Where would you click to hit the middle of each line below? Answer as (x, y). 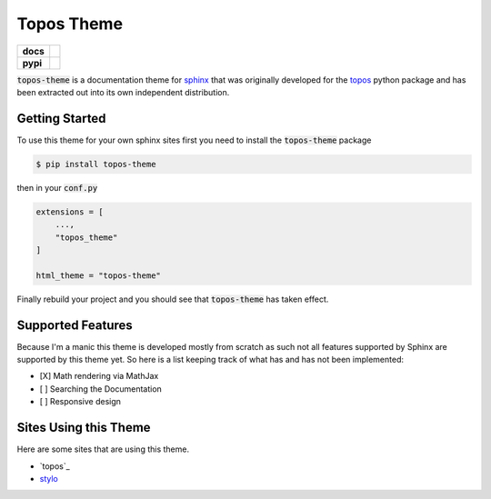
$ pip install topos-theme (96, 164)
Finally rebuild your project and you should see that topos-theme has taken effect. (173, 299)
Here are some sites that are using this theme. (103, 449)
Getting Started (61, 118)
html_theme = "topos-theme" (98, 275)
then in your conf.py (57, 187)
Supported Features (75, 325)
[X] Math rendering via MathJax (99, 376)
